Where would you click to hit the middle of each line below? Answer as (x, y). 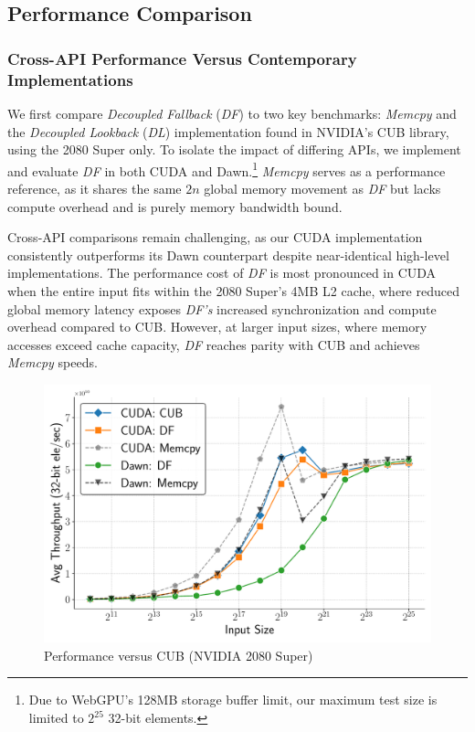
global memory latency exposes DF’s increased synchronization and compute (222, 308)
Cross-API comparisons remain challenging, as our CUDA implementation (215, 237)
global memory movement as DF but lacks (322, 188)
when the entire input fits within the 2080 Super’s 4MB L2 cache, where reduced (233, 290)
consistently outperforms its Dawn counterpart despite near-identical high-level (228, 255)
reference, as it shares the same (95, 188)
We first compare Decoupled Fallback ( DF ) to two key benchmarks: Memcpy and (232, 113)
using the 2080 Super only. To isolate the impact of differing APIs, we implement (234, 149)
